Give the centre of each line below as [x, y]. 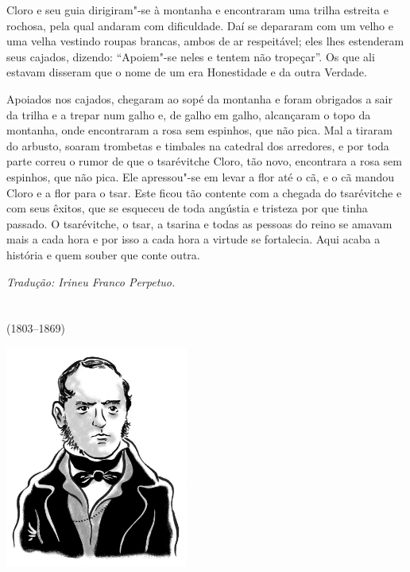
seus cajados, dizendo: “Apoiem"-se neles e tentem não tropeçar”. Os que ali [191, 56]
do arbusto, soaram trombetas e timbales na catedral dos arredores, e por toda [198, 145]
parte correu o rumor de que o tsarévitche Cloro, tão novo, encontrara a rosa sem [204, 161]
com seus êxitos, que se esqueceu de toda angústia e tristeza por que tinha [187, 208]
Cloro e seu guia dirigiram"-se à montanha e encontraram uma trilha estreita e [197, 10]
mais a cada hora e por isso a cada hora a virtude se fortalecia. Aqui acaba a [193, 239]
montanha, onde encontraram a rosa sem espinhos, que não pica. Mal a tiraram [199, 130]
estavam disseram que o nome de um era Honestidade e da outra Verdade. [187, 72]
